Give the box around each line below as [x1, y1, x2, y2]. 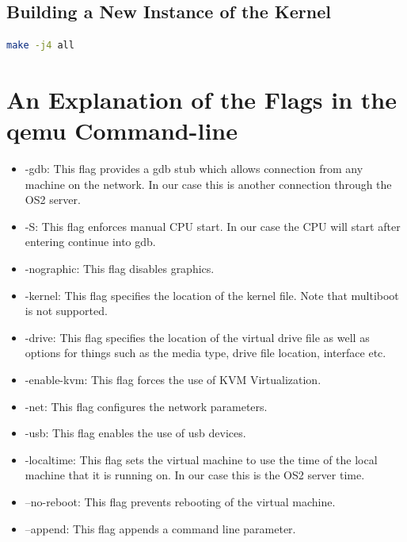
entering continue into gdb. [25, 233, 156, 250]
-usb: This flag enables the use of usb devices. [25, 425, 246, 441]
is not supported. [25, 302, 108, 319]
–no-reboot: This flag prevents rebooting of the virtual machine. [25, 494, 336, 510]
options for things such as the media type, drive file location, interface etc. [25, 344, 386, 361]
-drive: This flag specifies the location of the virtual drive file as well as [25, 329, 370, 345]
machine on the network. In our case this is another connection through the [25, 175, 392, 192]
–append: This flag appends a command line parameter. [25, 520, 296, 536]
